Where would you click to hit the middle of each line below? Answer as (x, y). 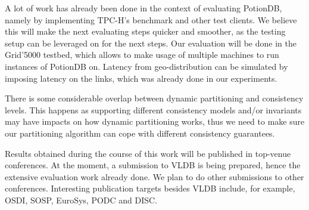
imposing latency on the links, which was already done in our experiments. (141, 78)
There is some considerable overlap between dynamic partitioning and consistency (154, 98)
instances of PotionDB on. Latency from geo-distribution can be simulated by (146, 66)
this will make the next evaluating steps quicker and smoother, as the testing (145, 31)
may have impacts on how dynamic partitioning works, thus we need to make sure (155, 121)
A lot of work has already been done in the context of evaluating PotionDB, (143, 8)
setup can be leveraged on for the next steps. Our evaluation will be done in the (151, 43)
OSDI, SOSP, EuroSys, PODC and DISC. (81, 200)
